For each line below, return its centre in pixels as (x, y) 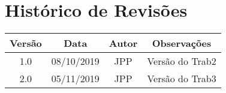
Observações (182, 43)
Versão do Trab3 (182, 79)
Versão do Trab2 (182, 61)
